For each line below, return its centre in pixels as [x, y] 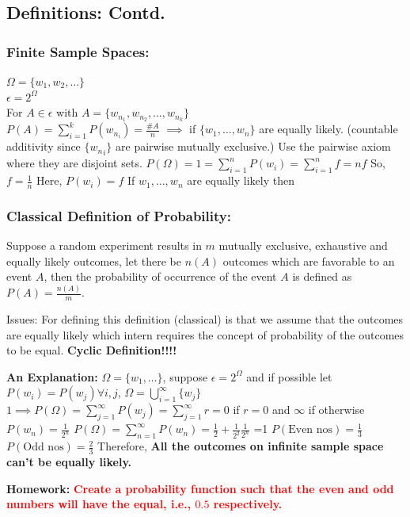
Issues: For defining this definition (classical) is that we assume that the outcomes [205, 319]
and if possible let [289, 376]
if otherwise [336, 410]
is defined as [322, 276]
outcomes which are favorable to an [309, 260]
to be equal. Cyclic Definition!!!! [92, 350]
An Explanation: [52, 376]
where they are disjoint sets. [74, 163]
